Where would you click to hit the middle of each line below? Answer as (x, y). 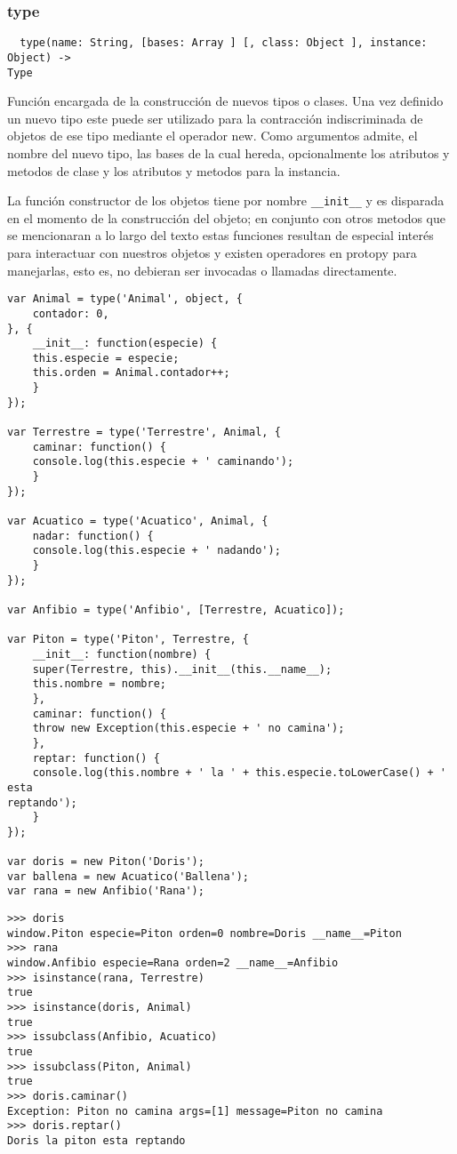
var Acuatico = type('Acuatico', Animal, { (138, 521)
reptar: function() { (96, 758)
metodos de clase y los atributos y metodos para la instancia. (174, 170)
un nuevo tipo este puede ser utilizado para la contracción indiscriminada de (215, 118)
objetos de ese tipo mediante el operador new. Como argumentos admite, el (212, 136)
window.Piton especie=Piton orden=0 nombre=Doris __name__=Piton (204, 933)
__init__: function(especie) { (125, 344)
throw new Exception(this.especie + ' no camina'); (188, 729)
